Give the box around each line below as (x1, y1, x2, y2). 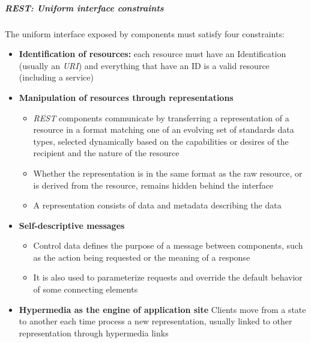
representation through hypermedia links (19, 326, 169, 339)
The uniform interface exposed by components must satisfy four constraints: (5, 27, 285, 40)
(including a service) (19, 71, 94, 83)
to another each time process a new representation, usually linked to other (19, 315, 292, 327)
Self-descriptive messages (19, 219, 125, 231)
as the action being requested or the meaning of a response (33, 250, 250, 263)
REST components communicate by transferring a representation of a (33, 111, 289, 124)
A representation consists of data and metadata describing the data (33, 199, 282, 211)
